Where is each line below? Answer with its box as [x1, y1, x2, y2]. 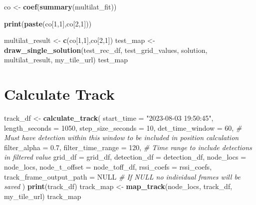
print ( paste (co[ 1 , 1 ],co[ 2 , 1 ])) [4, 18, 92, 28]
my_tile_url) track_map [4, 191, 81, 201]
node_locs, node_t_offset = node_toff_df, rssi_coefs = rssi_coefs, [4, 162, 212, 172]
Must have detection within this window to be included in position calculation [4, 132, 239, 143]
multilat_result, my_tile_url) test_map [4, 54, 128, 65]
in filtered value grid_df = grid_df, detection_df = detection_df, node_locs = [4, 152, 247, 162]
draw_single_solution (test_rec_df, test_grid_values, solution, [4, 44, 208, 55]
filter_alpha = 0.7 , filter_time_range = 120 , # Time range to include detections [4, 142, 252, 152]
